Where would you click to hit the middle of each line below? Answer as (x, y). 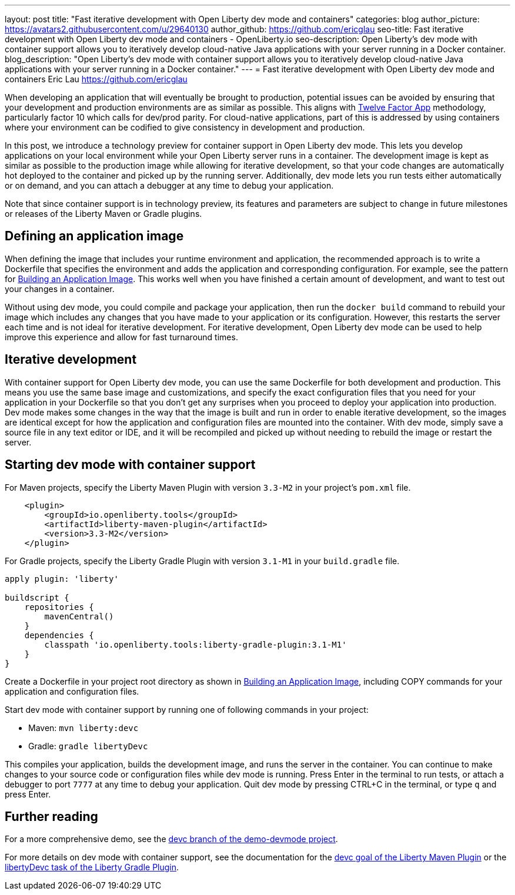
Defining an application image (94, 236)
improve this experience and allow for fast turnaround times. (121, 337)
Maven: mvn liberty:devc (83, 728)
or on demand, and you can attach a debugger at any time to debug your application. (169, 185)
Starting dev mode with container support (130, 465)
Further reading (51, 816)
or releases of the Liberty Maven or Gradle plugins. (103, 214)
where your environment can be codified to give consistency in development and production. (185, 127)
